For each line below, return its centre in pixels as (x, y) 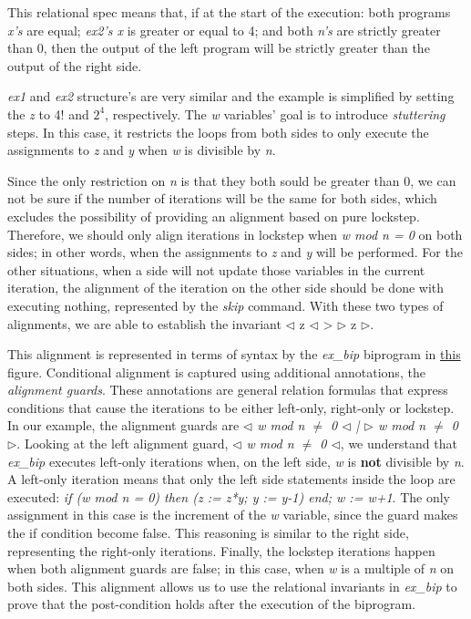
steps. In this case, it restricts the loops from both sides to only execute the (218, 132)
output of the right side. (75, 65)
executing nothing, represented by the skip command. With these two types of (225, 305)
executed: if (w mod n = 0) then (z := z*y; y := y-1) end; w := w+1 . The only (229, 496)
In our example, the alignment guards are (123, 425)
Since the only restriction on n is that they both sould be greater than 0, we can (232, 180)
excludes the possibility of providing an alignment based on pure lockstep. (214, 216)
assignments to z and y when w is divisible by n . (142, 150)
